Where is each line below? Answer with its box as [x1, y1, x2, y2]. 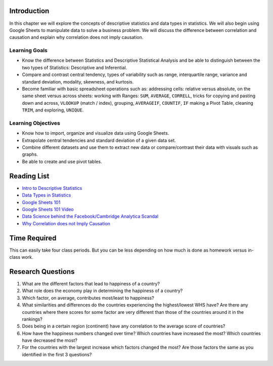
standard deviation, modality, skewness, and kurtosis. [22, 78, 134, 85]
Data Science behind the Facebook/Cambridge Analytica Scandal [22, 213, 159, 220]
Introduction [9, 7, 50, 15]
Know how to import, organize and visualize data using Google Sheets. [22, 130, 169, 136]
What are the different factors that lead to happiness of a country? [22, 280, 160, 287]
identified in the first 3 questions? [22, 351, 92, 357]
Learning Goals [9, 47, 48, 54]
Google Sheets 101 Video [22, 206, 74, 212]
